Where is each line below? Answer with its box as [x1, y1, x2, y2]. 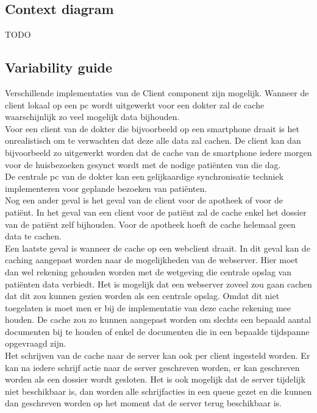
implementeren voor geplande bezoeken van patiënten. [5, 182, 207, 194]
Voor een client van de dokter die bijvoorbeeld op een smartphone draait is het [5, 122, 299, 135]
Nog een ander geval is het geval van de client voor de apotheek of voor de [5, 194, 283, 206]
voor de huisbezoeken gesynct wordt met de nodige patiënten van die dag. [5, 158, 281, 171]
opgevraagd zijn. [5, 337, 66, 350]
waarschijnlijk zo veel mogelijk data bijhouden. [5, 110, 180, 123]
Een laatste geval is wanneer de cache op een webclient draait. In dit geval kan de [5, 241, 310, 254]
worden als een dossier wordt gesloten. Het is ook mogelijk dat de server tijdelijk [5, 373, 305, 386]
